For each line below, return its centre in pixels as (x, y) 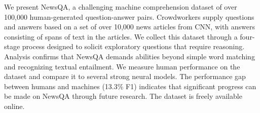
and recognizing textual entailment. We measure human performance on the (122, 66)
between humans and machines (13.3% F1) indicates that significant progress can (130, 86)
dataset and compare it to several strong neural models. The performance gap (125, 76)
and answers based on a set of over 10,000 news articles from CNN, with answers (130, 27)
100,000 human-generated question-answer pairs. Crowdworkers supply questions (129, 16)
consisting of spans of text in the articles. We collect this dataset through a (121, 36)
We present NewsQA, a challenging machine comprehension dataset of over (121, 7)
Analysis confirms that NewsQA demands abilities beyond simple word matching (129, 56)
